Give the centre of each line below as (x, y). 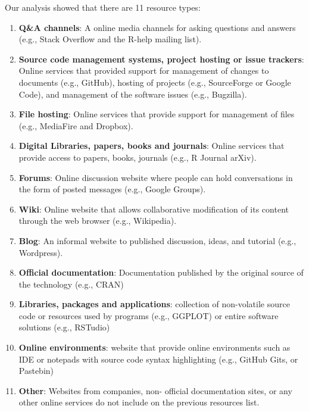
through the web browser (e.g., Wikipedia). (98, 221)
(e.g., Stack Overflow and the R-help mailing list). (110, 39)
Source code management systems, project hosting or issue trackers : (161, 59)
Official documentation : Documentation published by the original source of (161, 272)
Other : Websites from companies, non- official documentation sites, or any (155, 390)
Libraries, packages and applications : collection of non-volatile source (154, 304)
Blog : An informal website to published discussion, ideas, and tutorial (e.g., (157, 240)
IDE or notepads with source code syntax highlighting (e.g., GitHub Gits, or (158, 359)
